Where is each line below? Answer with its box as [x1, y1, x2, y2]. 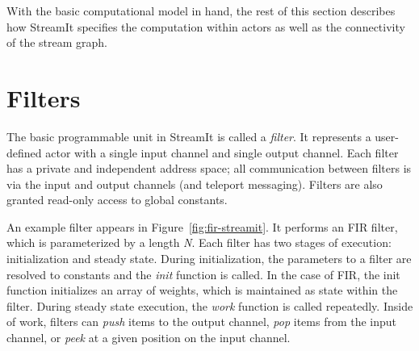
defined [6, 144, 42, 161]
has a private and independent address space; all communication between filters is [6, 160, 412, 177]
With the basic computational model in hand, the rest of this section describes [6, 2, 396, 19]
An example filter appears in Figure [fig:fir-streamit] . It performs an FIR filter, [6, 218, 398, 235]
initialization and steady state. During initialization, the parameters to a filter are [6, 250, 412, 267]
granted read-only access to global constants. [6, 191, 228, 208]
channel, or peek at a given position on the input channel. [6, 329, 291, 346]
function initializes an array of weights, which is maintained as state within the [6, 282, 398, 299]
